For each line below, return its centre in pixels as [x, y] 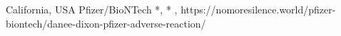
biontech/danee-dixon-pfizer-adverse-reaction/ [106, 23]
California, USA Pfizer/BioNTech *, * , [92, 9]
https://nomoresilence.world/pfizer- [258, 9]
